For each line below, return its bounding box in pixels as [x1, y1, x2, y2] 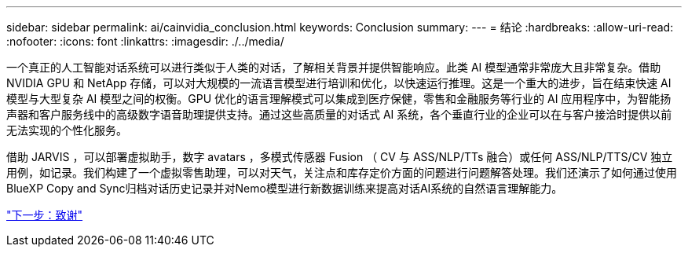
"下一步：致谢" [6, 208, 83, 222]
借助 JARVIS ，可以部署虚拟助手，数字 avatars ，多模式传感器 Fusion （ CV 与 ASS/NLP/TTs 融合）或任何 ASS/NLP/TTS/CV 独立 [6, 150, 673, 163]
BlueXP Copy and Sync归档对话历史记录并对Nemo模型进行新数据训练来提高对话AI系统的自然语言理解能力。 [6, 181, 563, 195]
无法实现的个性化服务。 [6, 123, 127, 137]
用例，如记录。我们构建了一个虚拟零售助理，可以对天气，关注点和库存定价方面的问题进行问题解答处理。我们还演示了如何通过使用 [6, 166, 677, 179]
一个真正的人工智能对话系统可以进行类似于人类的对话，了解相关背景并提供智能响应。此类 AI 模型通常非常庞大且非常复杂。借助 [6, 60, 661, 74]
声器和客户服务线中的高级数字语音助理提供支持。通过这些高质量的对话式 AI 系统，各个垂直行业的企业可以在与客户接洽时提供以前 [6, 108, 672, 121]
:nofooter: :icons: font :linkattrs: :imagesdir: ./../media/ [6, 35, 284, 48]
